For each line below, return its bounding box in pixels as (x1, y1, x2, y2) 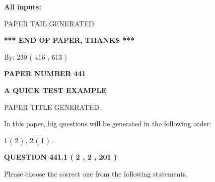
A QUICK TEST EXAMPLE (4, 85, 107, 95)
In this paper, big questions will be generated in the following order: (4, 118, 212, 129)
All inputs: (4, 1, 41, 11)
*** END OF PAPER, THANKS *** (4, 35, 135, 45)
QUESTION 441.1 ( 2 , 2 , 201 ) (4, 152, 117, 162)
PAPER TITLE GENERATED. (4, 101, 101, 112)
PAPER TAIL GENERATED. (4, 18, 96, 28)
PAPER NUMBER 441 (4, 68, 86, 79)
